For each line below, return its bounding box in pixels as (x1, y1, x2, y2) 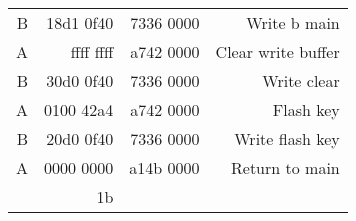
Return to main (231, 156, 340, 179)
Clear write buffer (215, 40, 340, 63)
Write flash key (234, 127, 340, 150)
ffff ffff (70, 40, 114, 63)
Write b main (246, 11, 340, 34)
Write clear (262, 69, 340, 92)
